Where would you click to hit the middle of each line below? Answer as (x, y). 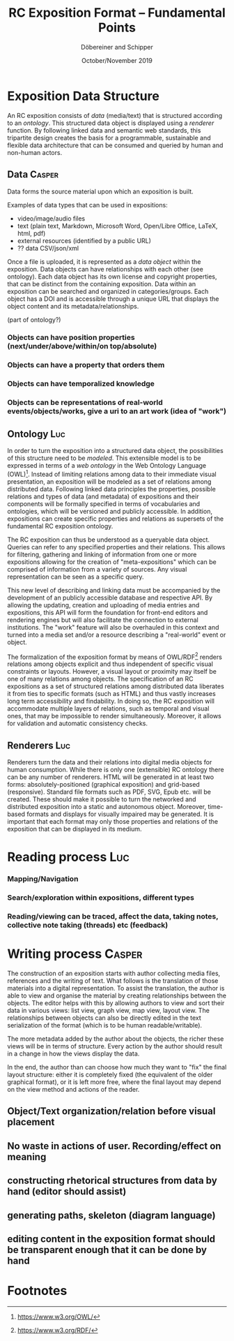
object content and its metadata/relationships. (73, 306)
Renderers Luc (39, 745)
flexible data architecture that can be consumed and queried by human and (115, 145)
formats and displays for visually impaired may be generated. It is (120, 814)
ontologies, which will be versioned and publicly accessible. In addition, (110, 511)
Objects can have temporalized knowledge (81, 384)
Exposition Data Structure (84, 96)
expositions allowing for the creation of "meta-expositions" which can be (112, 562)
